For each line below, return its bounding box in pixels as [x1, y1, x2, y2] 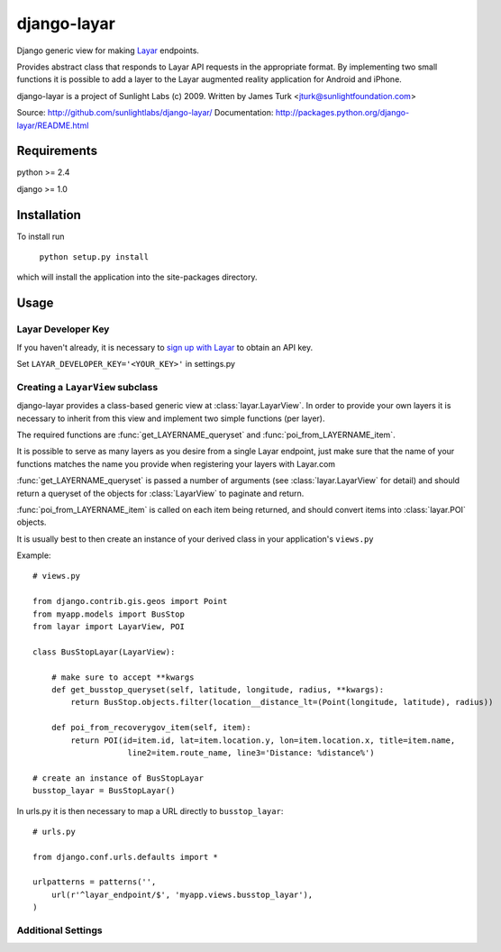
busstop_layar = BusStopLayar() [32, 785, 176, 796]
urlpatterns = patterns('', [32, 877, 157, 887]
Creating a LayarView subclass [16, 380, 159, 393]
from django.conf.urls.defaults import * [32, 852, 218, 862]
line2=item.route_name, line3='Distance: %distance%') [127, 747, 375, 757]
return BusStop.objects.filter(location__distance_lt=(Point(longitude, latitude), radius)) [70, 697, 494, 708]
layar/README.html [16, 120, 89, 131]
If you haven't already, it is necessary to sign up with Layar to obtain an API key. [16, 342, 314, 352]
